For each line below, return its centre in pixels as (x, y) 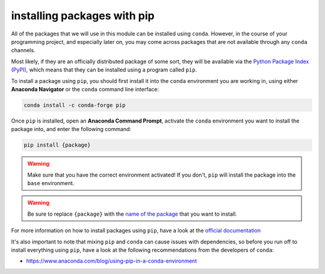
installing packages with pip (83, 16)
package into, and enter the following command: (71, 129)
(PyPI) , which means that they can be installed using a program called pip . (104, 70)
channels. (23, 50)
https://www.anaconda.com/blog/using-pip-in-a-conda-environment (112, 261)
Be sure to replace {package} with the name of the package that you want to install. (132, 214)
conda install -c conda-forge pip (75, 105)
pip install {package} (57, 145)
